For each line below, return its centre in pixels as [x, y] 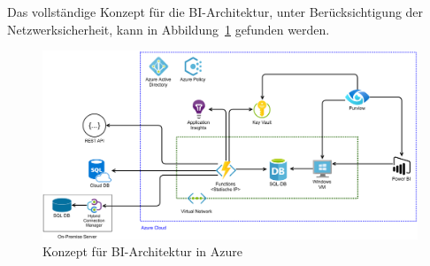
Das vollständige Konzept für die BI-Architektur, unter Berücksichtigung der [215, 12]
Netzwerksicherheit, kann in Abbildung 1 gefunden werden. [169, 29]
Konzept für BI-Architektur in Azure [142, 251]
